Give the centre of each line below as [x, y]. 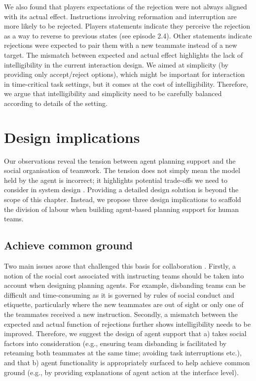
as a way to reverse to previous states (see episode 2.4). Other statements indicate [128, 35]
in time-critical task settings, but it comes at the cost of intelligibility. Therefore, [126, 84]
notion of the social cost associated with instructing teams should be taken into [124, 275]
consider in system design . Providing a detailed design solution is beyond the [121, 190]
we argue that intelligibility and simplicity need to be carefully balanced [113, 93]
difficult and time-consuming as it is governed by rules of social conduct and [119, 294]
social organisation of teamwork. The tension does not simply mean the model [122, 170]
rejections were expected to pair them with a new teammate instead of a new [121, 45]
